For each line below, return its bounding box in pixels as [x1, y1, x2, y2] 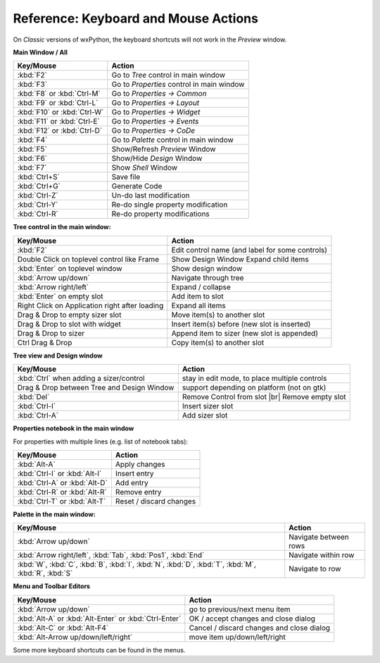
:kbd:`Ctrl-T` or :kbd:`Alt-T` [17, 496, 106, 506]
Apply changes [115, 459, 165, 469]
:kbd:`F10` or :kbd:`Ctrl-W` [17, 107, 104, 117]
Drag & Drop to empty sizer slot [17, 310, 122, 320]
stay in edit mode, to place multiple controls [182, 374, 327, 384]
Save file [111, 172, 141, 182]
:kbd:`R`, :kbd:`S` [17, 568, 73, 578]
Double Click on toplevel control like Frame [17, 254, 160, 264]
